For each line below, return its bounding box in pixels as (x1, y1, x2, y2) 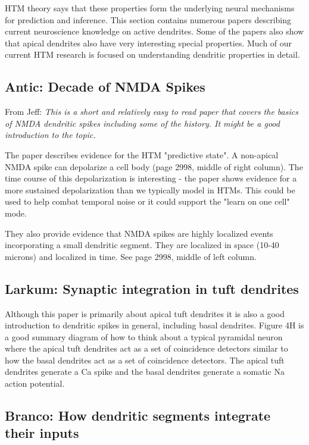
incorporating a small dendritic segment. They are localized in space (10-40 (5, 239, 279, 251)
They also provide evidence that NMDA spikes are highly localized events (5, 227, 273, 239)
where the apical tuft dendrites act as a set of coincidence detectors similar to (5, 342, 288, 355)
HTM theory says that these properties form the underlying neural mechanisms (5, 2, 295, 14)
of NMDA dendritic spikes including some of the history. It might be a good (5, 117, 280, 129)
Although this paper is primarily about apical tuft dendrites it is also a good (5, 307, 285, 319)
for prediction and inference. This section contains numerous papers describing (5, 13, 291, 26)
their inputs (5, 424, 79, 442)
